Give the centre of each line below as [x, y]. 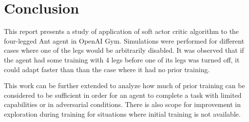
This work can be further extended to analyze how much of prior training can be [124, 85]
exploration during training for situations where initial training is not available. [122, 114]
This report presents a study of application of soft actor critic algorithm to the [122, 31]
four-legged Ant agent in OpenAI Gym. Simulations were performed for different [124, 40]
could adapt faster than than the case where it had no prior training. [107, 69]
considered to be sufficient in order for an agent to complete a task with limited [123, 95]
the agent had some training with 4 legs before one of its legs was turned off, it [122, 59]
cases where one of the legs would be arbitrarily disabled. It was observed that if [124, 50]
